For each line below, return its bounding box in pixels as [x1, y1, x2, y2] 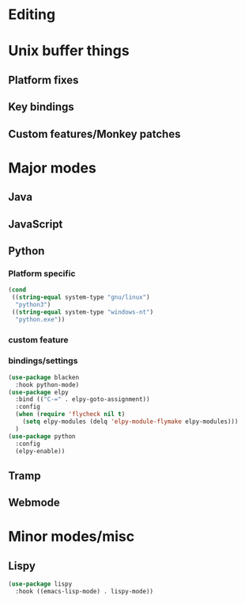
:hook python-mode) [15, 380, 80, 389]
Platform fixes [8, 73, 79, 86]
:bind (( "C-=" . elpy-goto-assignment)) [15, 395, 150, 403]
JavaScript [8, 217, 63, 231]
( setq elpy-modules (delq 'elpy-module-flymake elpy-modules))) [22, 418, 239, 426]
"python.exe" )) [15, 315, 66, 323]
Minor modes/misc [8, 528, 135, 546]
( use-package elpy [8, 388, 69, 396]
